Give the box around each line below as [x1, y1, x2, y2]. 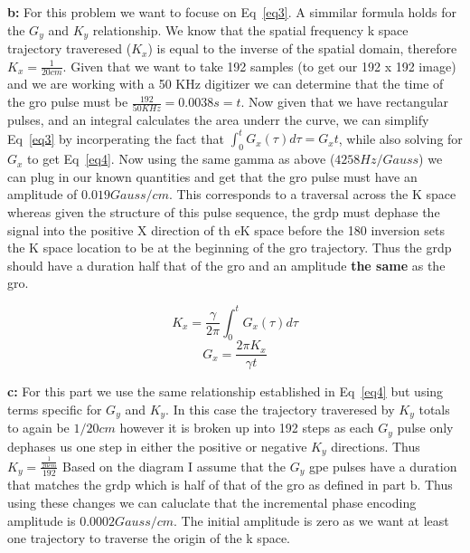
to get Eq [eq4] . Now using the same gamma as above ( [27, 149, 335, 168]
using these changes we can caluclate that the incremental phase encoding [7, 492, 417, 511]
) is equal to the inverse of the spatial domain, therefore [147, 39, 457, 58]
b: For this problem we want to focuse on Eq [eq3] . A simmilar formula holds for [7, 3, 456, 21]
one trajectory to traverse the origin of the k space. [7, 529, 290, 548]
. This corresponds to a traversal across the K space [168, 185, 456, 204]
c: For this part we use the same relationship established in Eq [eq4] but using [7, 382, 444, 401]
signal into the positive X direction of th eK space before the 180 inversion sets [7, 220, 445, 239]
